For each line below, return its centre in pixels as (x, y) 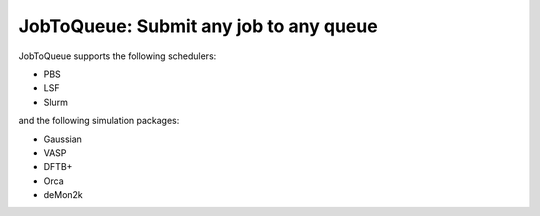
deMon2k (63, 195)
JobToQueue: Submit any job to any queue (198, 26)
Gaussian (62, 139)
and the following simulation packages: (99, 121)
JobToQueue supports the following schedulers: (117, 56)
